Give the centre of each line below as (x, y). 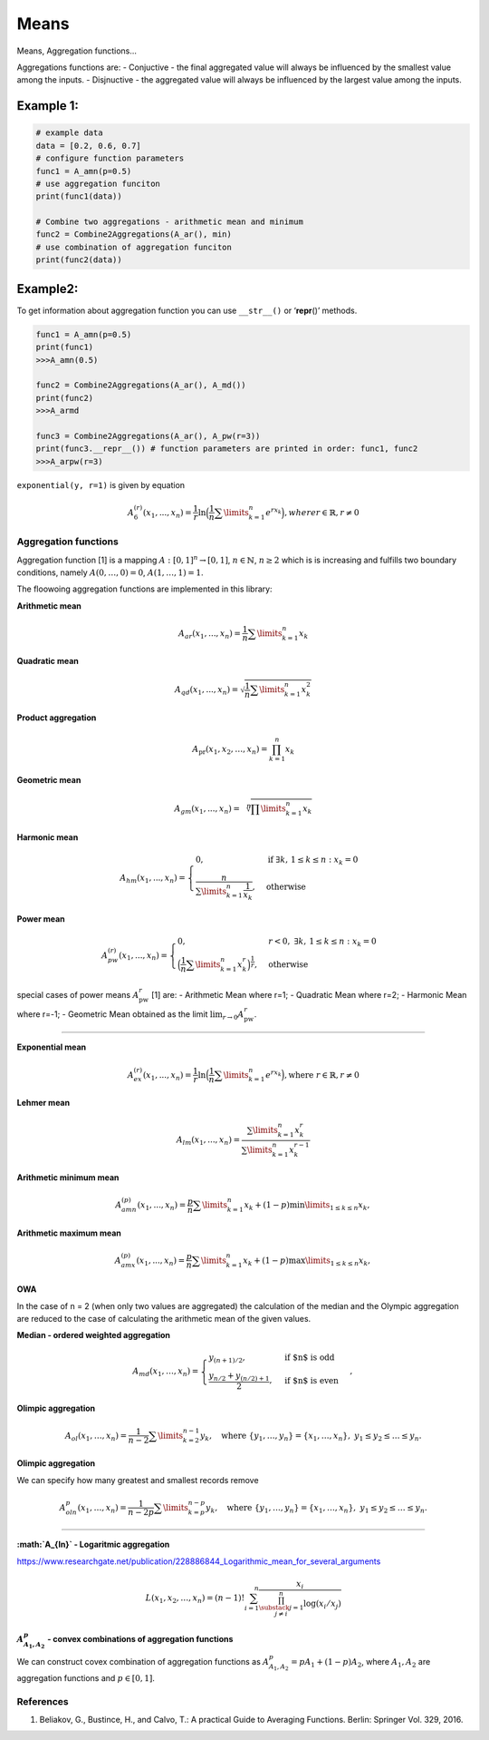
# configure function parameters (110, 158)
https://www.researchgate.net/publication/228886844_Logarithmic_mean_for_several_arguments (199, 1561)
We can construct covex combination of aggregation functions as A (143, 1662)
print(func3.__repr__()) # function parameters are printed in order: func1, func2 (227, 449)
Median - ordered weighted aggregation (94, 1335)
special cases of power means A (78, 995)
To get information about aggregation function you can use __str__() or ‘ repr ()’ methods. (187, 310)
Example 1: (48, 106)
